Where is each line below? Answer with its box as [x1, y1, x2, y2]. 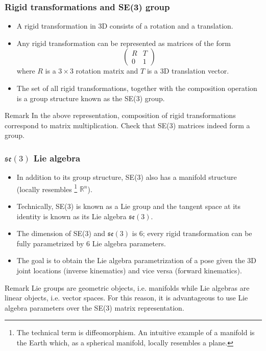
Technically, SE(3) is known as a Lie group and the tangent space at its [16, 201, 241, 212]
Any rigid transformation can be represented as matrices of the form [16, 37, 231, 48]
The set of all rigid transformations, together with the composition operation [16, 83, 257, 93]
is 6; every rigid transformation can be [132, 228, 252, 239]
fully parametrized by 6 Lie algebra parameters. [16, 238, 166, 248]
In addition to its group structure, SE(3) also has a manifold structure [16, 172, 237, 182]
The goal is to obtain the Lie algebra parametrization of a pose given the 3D [16, 255, 257, 266]
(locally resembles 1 [16, 182, 78, 194]
